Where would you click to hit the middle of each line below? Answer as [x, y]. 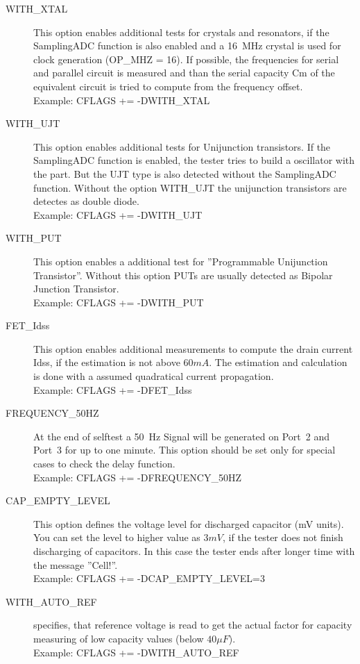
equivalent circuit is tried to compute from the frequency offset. [168, 86]
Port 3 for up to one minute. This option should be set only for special [185, 450]
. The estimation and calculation [278, 362]
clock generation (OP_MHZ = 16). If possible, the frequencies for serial [186, 59]
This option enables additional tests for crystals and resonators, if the [181, 32]
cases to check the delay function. [104, 464]
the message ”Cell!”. [76, 564]
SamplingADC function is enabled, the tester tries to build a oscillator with [194, 160]
